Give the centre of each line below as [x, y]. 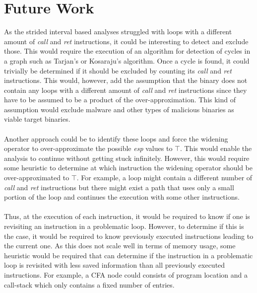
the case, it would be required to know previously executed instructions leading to [129, 236]
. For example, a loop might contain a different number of [164, 178]
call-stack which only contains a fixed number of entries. [89, 284]
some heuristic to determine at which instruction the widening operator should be [128, 168]
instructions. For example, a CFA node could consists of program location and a [126, 274]
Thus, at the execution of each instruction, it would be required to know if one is [127, 216]
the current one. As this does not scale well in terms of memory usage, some [120, 246]
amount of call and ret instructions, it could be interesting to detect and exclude [126, 41]
